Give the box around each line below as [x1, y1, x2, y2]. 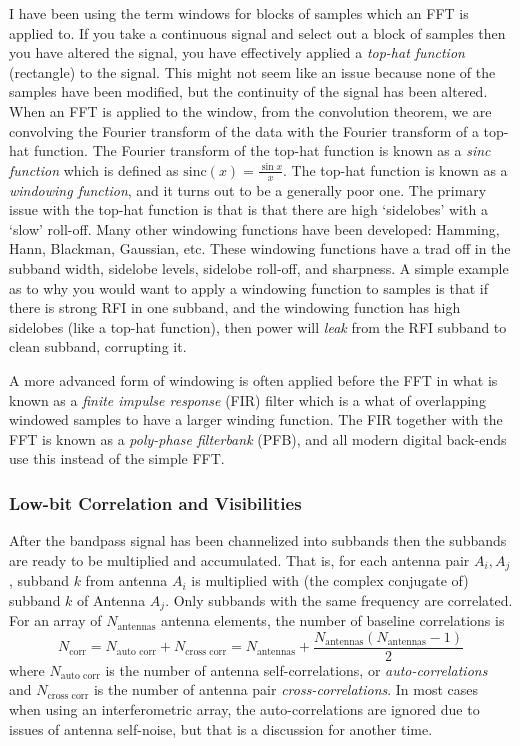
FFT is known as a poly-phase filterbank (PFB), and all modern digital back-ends [9, 428, 507, 449]
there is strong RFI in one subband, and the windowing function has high [9, 297, 461, 318]
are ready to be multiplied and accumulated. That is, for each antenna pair [9, 549, 470, 570]
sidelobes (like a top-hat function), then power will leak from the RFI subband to [9, 316, 507, 337]
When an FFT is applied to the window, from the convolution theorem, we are [9, 100, 492, 121]
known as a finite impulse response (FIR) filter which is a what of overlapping [9, 389, 486, 410]
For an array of [9, 610, 102, 631]
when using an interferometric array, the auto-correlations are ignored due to [9, 699, 480, 720]
